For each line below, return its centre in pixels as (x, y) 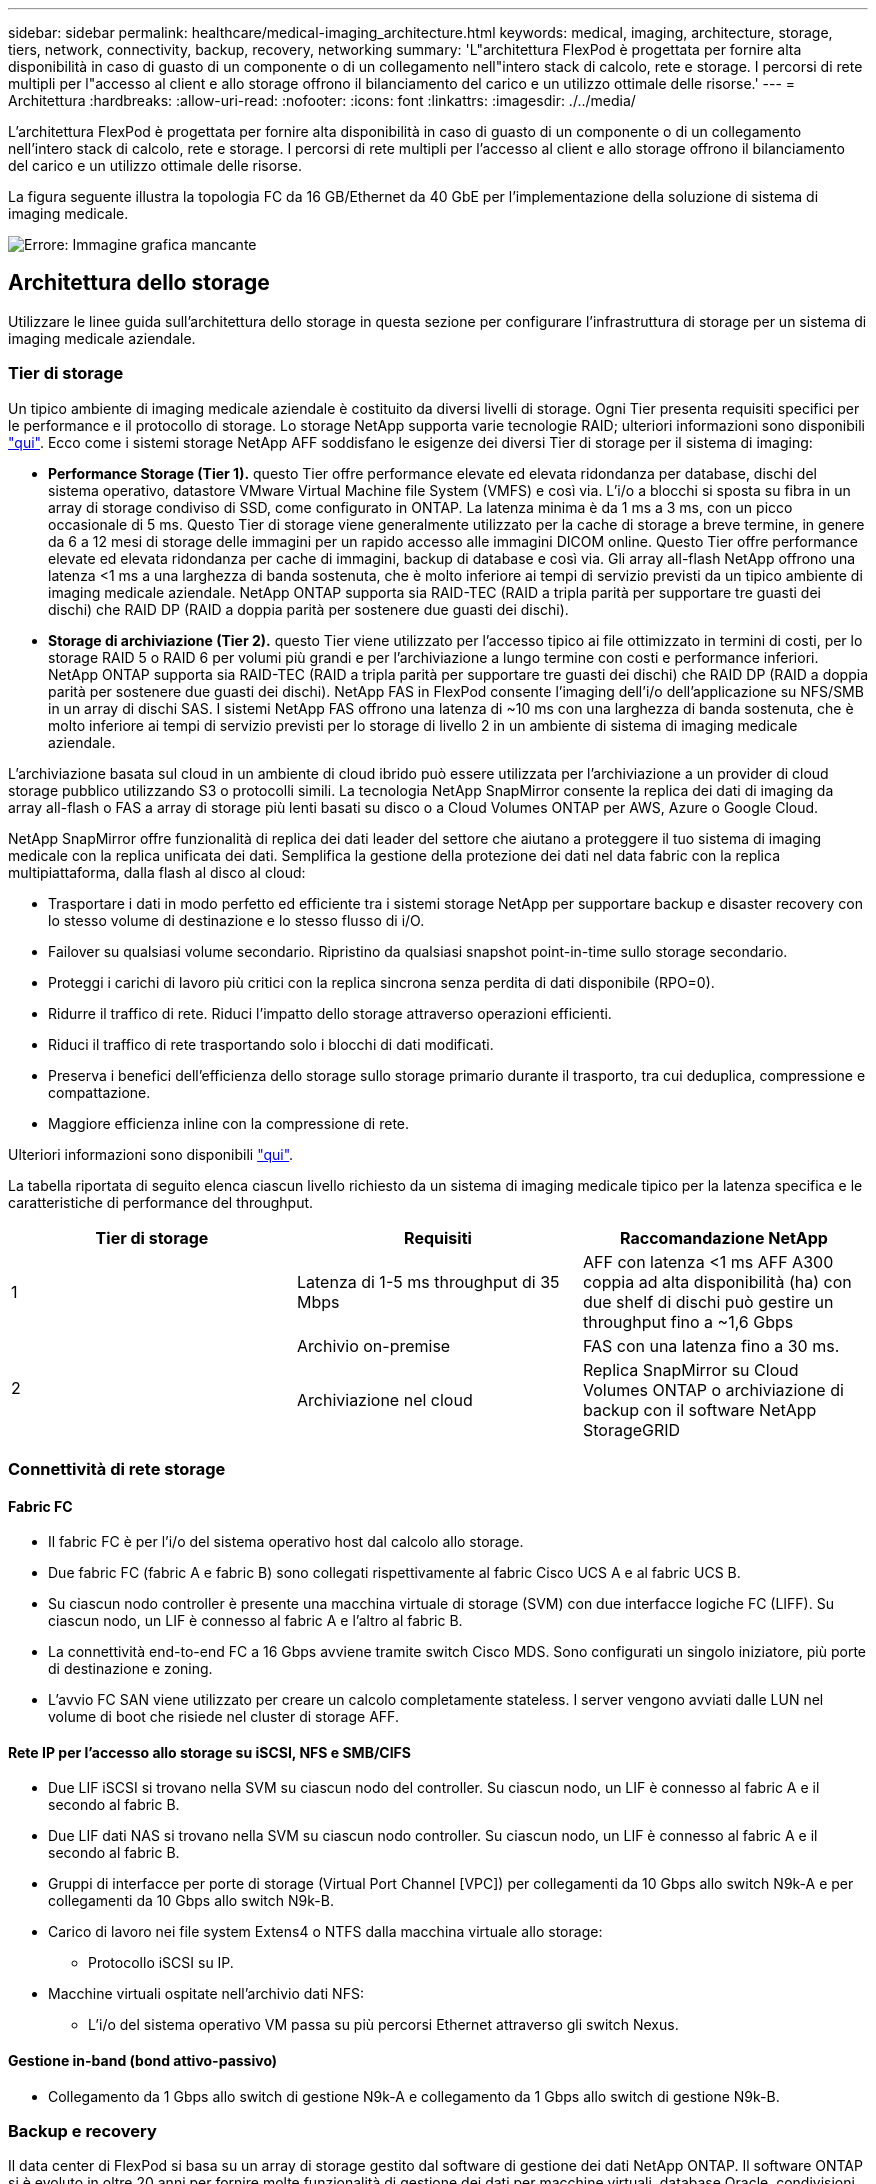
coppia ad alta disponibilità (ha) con (717, 1281)
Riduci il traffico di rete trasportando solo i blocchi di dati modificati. (271, 1044)
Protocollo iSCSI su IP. (161, 1963)
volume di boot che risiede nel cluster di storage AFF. (223, 1717)
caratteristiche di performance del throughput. (161, 1202)
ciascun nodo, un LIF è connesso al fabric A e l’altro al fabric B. (255, 1621)
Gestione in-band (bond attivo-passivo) (143, 2061)
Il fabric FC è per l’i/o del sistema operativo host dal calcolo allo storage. (286, 1542)
